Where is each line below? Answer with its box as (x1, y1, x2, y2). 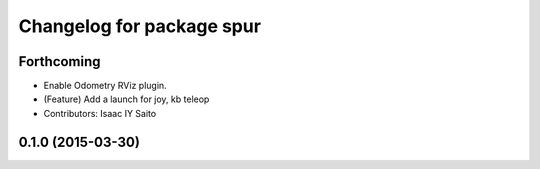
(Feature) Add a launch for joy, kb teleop (43, 93, 210, 105)
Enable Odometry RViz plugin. (43, 80, 167, 92)
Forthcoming (18, 53, 101, 70)
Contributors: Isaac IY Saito (43, 107, 157, 119)
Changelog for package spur (18, 15, 262, 37)
